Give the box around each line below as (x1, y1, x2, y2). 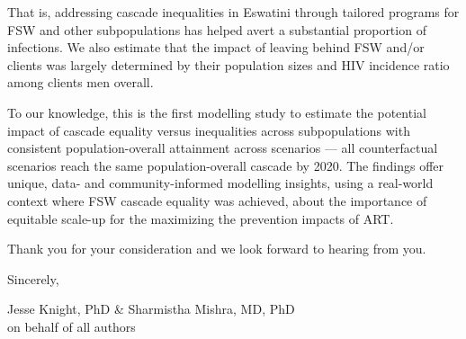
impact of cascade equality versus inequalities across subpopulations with (7, 120, 410, 139)
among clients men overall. (7, 73, 154, 92)
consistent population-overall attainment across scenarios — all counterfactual (7, 138, 438, 157)
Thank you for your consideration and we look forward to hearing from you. (7, 239, 426, 258)
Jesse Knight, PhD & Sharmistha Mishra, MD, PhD (7, 299, 295, 318)
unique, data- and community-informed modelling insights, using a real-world (7, 174, 434, 192)
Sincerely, (7, 269, 59, 288)
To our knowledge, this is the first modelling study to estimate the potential (7, 103, 426, 121)
